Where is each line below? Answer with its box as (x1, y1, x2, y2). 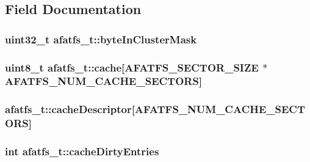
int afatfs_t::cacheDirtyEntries (5, 144, 159, 159)
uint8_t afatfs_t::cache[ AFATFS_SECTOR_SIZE (5, 59, 259, 75)
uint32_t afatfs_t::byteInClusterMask (5, 31, 197, 46)
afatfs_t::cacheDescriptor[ (5, 101, 135, 117)
